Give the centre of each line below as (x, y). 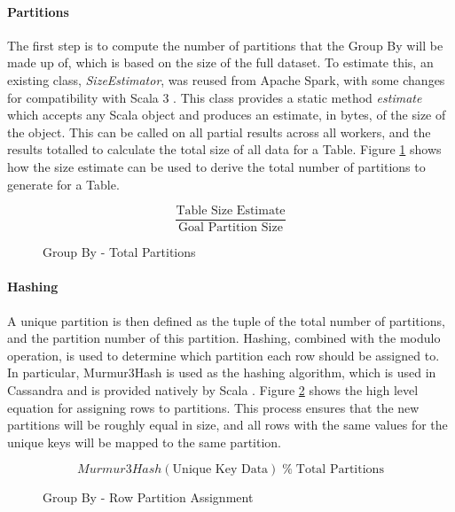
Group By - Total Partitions (119, 252)
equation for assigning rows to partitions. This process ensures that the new (213, 407)
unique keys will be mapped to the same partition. (144, 442)
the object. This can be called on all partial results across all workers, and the (219, 132)
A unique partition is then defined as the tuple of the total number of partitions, (226, 320)
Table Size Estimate (231, 211)
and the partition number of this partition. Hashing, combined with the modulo (224, 338)
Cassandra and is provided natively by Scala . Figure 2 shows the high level (213, 389)
